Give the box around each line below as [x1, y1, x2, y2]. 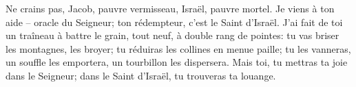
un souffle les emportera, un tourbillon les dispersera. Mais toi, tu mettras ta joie [6, 55, 348, 69]
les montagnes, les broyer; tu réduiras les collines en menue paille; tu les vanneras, [6, 41, 351, 55]
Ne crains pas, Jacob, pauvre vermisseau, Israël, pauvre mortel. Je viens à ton [6, 1, 335, 15]
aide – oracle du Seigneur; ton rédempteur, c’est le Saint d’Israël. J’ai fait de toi [6, 14, 343, 29]
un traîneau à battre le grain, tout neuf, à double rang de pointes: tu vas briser [6, 28, 339, 42]
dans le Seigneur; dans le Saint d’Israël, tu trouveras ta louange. [6, 68, 276, 82]
